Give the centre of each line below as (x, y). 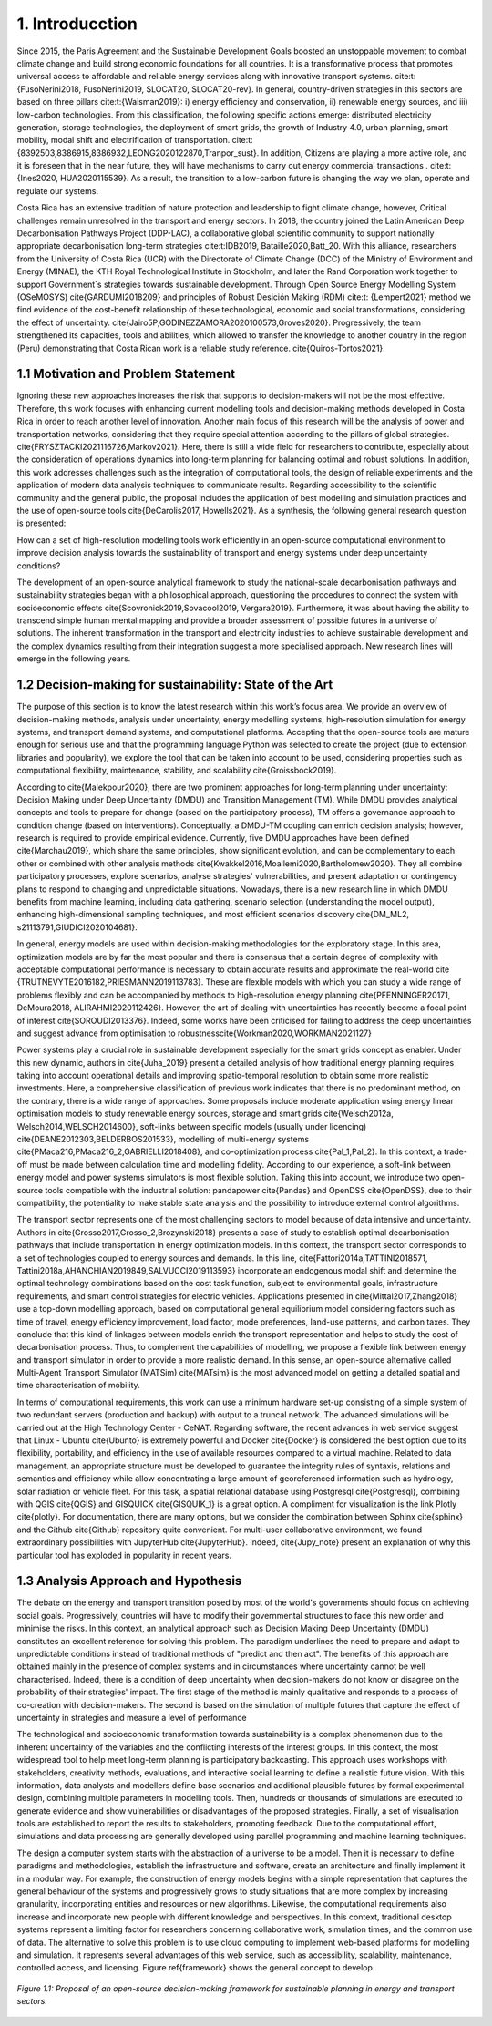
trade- (456, 1151)
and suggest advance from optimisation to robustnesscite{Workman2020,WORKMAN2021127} (195, 1033)
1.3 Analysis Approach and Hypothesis (129, 1581)
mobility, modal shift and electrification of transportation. (123, 140)
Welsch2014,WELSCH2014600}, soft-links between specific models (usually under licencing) (192, 1126)
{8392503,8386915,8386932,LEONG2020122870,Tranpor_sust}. (138, 153)
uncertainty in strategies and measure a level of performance (132, 1717)
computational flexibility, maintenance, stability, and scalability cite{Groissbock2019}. (177, 771)
